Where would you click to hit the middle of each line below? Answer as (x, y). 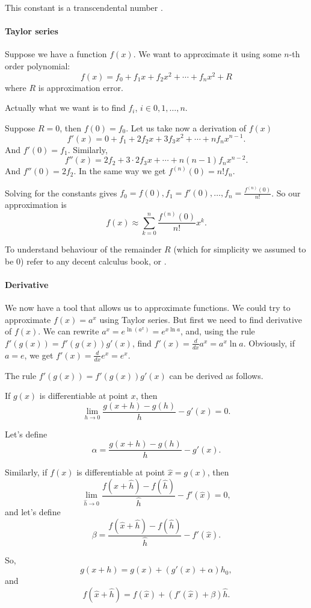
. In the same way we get (120, 171)
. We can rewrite (69, 331)
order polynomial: (38, 65)
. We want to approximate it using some (207, 54)
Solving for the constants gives (61, 193)
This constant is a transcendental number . (84, 7)
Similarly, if (26, 472)
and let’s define (33, 512)
